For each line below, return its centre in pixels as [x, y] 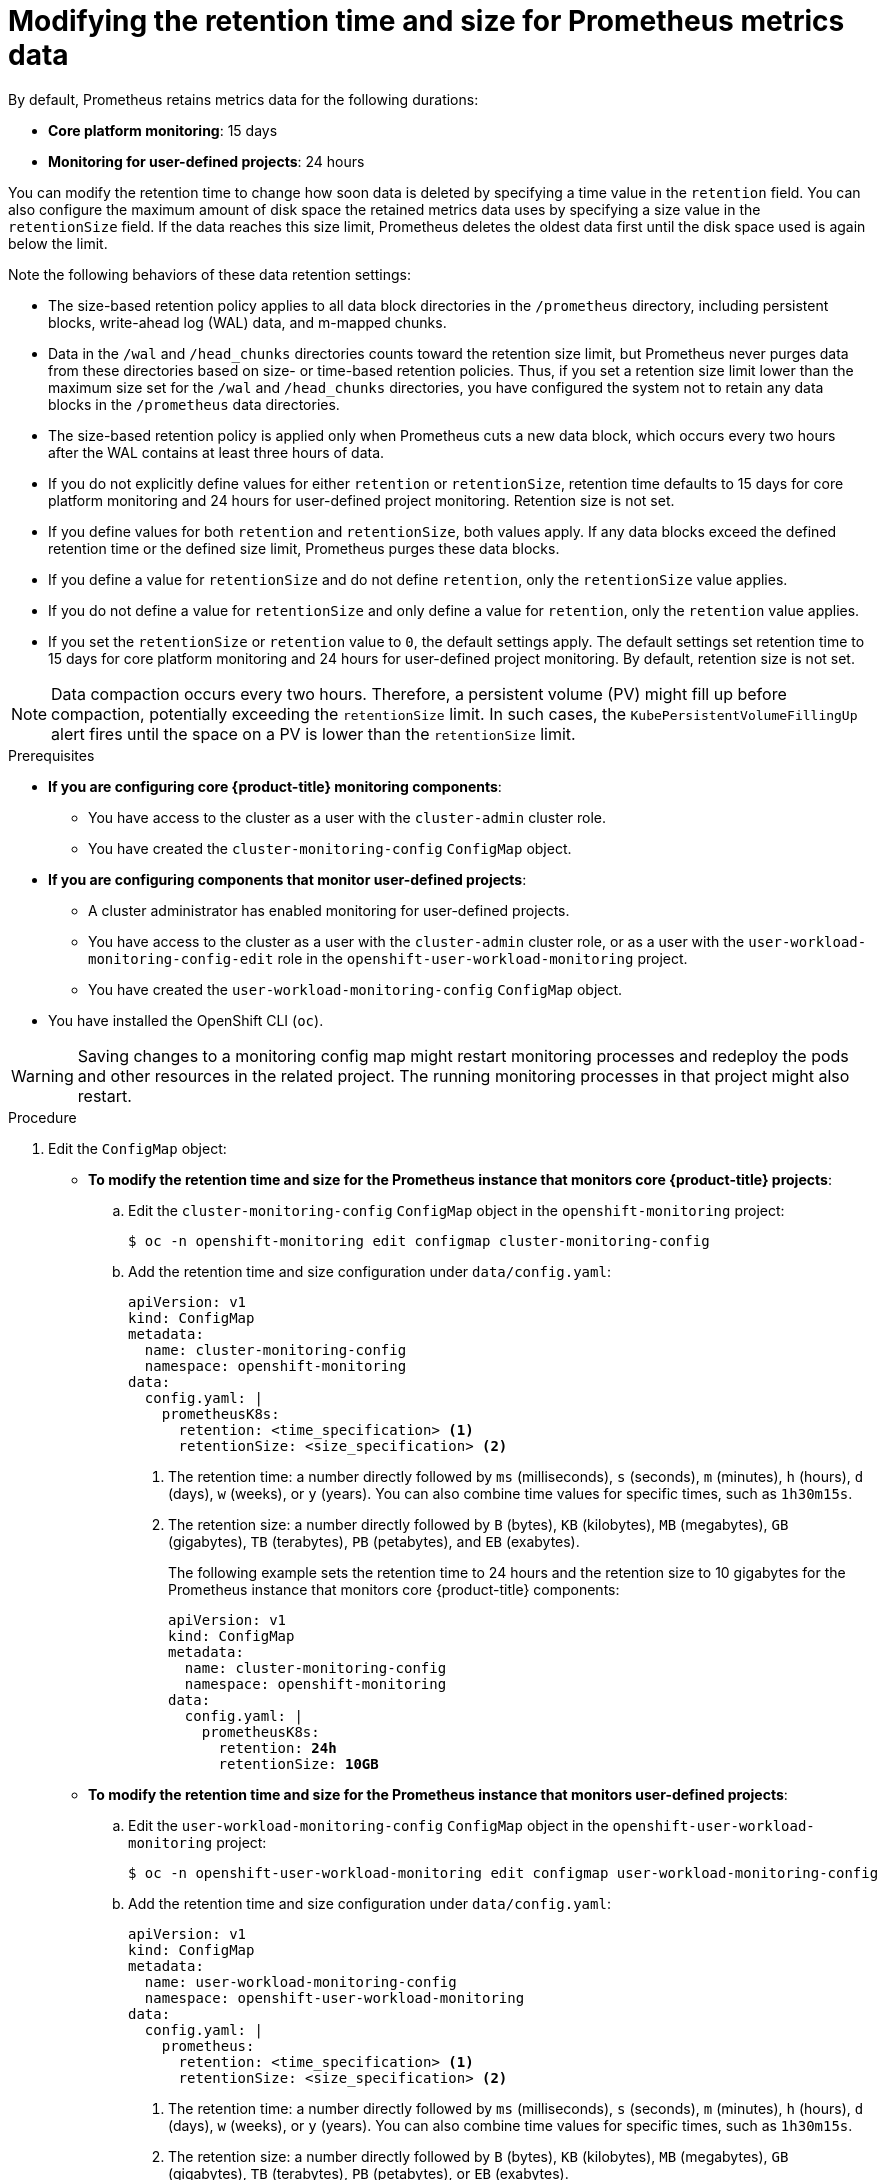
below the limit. [58, 243]
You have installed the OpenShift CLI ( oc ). [186, 1020]
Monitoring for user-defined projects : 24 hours [206, 161]
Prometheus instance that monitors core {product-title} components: [394, 1589]
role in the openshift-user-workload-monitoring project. [482, 958]
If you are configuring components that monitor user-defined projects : [287, 879]
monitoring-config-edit [181, 958]
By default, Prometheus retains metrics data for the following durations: [243, 99]
